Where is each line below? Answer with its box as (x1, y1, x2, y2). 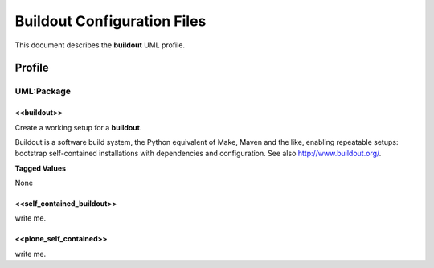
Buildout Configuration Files (14, 12, 207, 30)
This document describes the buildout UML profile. (14, 40, 185, 50)
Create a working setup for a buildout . (14, 122, 142, 132)
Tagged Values (14, 163, 67, 173)
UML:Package (14, 85, 72, 97)
